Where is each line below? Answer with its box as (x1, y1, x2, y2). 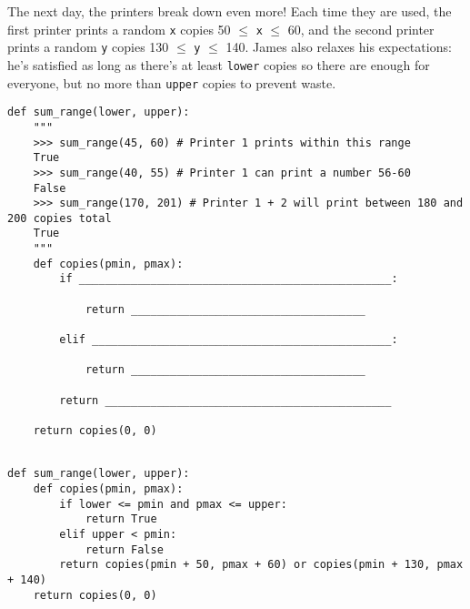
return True (85, 513, 157, 526)
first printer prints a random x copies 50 (7, 19, 231, 38)
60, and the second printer (287, 19, 435, 38)
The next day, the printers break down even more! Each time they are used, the (7, 2, 452, 20)
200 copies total (7, 211, 112, 225)
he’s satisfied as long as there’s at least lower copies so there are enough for (7, 55, 430, 74)
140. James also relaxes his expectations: (225, 37, 452, 56)
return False (85, 543, 164, 556)
